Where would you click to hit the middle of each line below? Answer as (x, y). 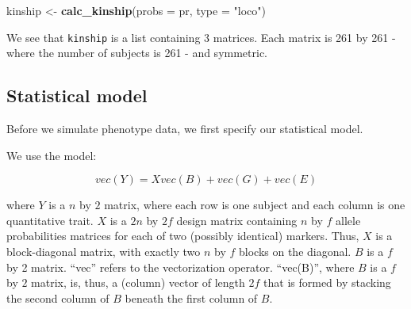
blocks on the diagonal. (295, 252)
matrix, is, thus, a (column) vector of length (138, 282)
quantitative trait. (50, 220)
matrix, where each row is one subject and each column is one (255, 205)
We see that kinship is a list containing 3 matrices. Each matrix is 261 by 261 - (201, 37)
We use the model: (52, 155)
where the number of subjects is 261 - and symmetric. (137, 53)
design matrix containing (237, 220)
